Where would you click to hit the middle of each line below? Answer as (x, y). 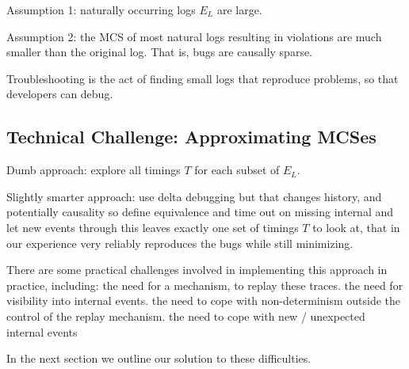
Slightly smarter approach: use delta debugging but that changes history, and (194, 196)
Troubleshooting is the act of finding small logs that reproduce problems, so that (203, 78)
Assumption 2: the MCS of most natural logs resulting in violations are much (194, 36)
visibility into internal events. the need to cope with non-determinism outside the (203, 301)
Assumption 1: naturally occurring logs (101, 10)
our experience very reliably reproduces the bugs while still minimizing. (180, 243)
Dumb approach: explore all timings (94, 170)
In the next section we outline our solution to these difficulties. (159, 358)
